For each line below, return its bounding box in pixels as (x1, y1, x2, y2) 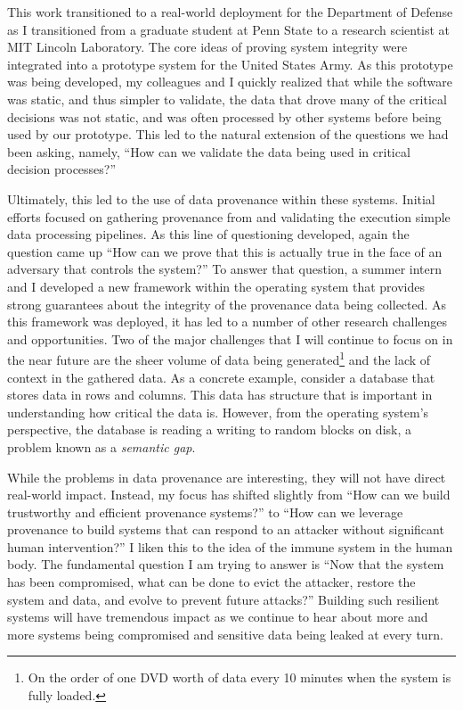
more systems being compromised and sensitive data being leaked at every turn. (7, 624, 443, 643)
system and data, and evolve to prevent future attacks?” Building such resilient (7, 590, 440, 608)
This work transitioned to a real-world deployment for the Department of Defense (7, 3, 453, 21)
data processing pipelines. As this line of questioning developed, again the (7, 225, 410, 244)
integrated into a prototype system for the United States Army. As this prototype (7, 54, 453, 73)
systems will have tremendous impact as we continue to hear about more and (7, 607, 428, 626)
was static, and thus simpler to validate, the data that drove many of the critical (7, 89, 447, 108)
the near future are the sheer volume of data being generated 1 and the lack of (7, 348, 431, 368)
